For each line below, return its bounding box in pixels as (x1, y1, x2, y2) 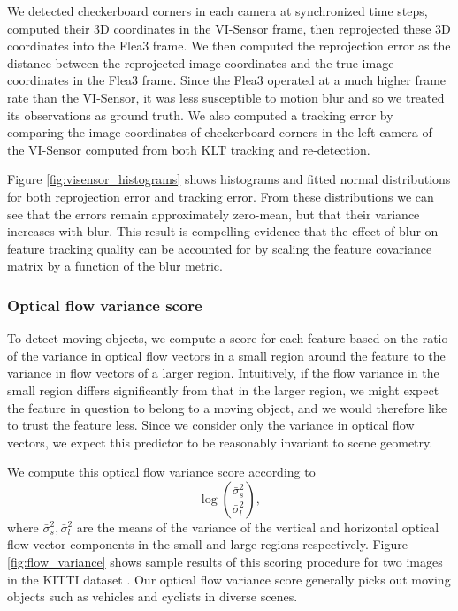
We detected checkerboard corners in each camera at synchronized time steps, (7, 2, 428, 19)
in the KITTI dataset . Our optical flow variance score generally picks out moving (7, 569, 451, 588)
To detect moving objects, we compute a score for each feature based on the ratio (7, 329, 448, 348)
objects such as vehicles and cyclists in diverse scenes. (7, 587, 298, 606)
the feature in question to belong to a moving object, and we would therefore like (7, 398, 447, 416)
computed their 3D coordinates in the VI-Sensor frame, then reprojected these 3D (7, 19, 451, 37)
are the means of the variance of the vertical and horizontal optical (76, 517, 439, 536)
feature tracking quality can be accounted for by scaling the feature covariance (7, 239, 432, 257)
